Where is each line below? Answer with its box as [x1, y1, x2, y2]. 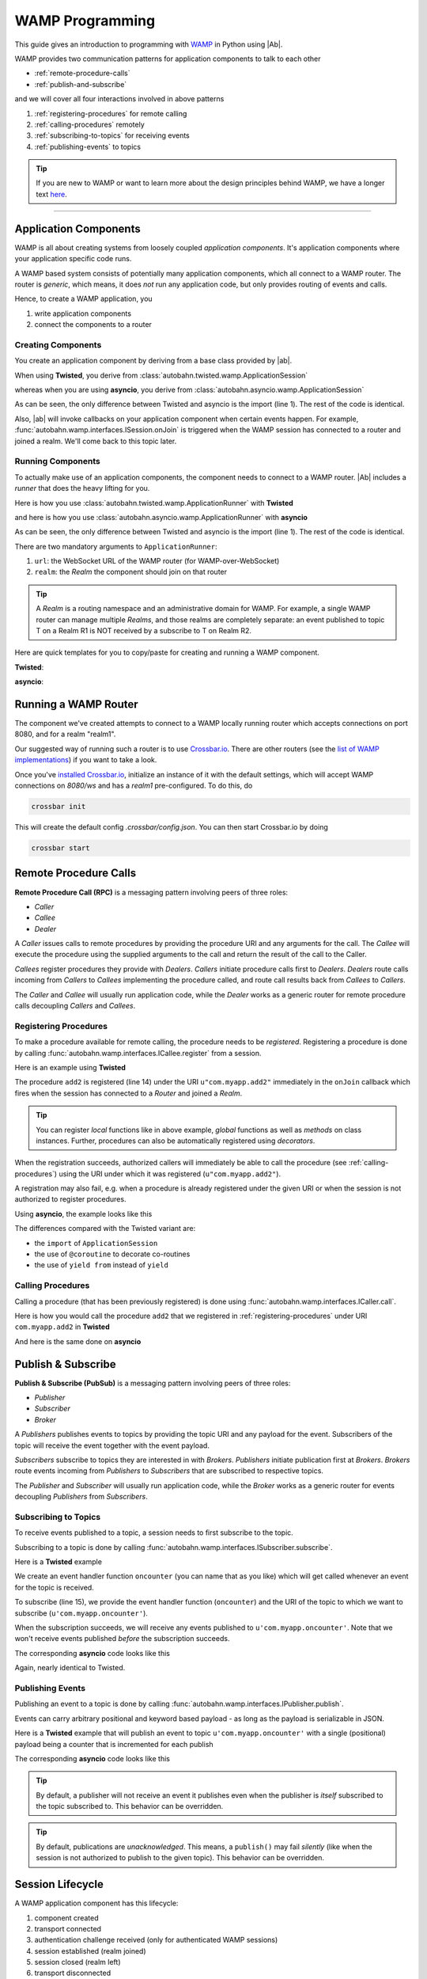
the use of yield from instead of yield [34, 1260, 169, 1270]
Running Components [14, 456, 100, 467]
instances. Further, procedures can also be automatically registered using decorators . [36, 1136, 316, 1145]
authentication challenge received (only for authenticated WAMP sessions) [34, 1935, 278, 1945]
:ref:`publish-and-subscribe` [34, 79, 127, 89]
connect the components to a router [34, 320, 152, 329]
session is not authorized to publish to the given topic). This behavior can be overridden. [36, 1853, 324, 1863]
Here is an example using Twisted [14, 1062, 127, 1072]
